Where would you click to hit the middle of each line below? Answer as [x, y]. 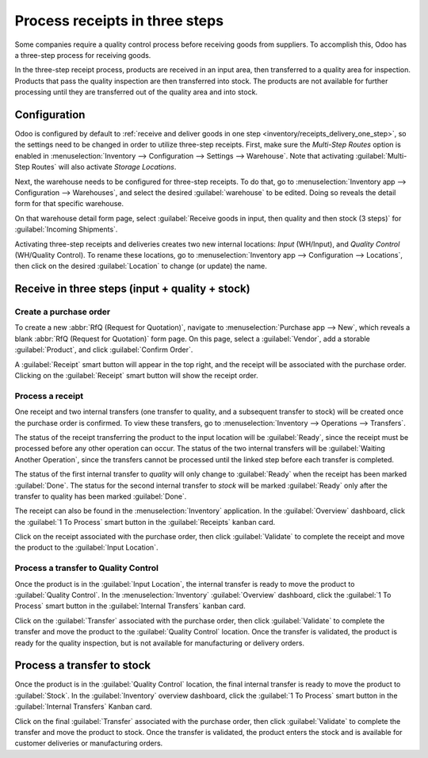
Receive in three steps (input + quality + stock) [132, 289]
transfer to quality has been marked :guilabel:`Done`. [101, 496]
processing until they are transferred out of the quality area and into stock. [136, 92]
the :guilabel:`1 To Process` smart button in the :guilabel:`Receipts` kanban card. [145, 522]
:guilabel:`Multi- [381, 155]
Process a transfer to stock [82, 666]
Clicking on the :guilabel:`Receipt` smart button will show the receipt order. [136, 376]
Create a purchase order [63, 312]
